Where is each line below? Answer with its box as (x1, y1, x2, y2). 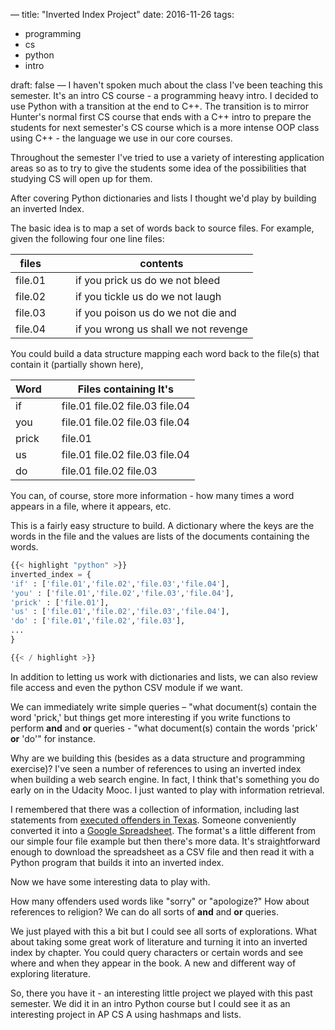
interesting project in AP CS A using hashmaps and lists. (10, 1008, 242, 1020)
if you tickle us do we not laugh (75, 290, 222, 303)
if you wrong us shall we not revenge (75, 322, 248, 336)
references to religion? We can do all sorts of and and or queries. (10, 905, 279, 918)
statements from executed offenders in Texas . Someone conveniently (10, 814, 297, 826)
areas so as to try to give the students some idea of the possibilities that (10, 162, 307, 174)
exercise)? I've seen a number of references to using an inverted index (10, 762, 302, 774)
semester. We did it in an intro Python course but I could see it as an (10, 997, 291, 1009)
